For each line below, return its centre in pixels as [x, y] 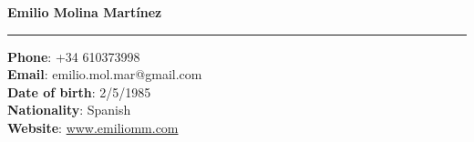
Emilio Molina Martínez [85, 12]
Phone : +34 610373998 [74, 56]
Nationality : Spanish [69, 110]
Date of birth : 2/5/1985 [79, 91]
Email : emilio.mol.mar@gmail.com [105, 74]
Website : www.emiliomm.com [93, 127]
